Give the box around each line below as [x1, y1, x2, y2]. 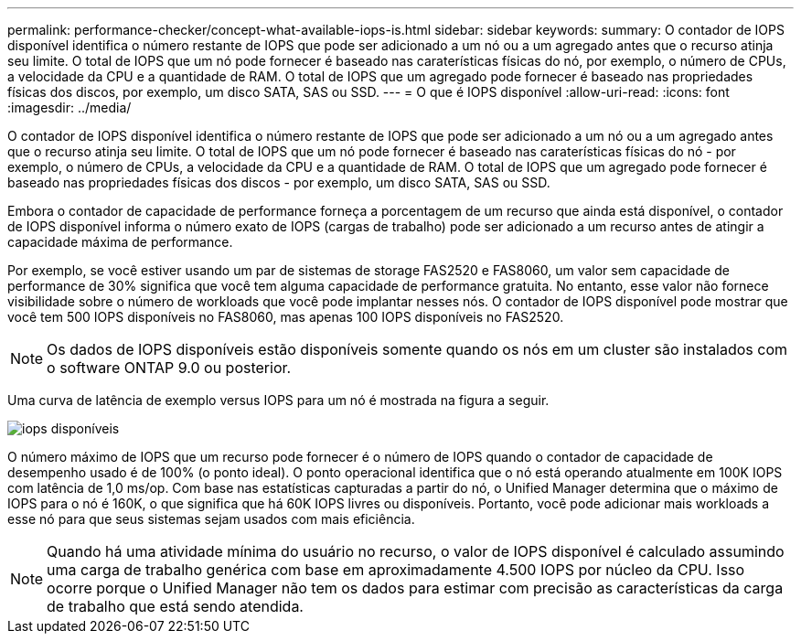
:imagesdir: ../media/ [7, 100, 132, 115]
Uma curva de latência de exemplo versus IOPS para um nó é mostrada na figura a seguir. [7, 392, 550, 408]
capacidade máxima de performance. [7, 234, 233, 250]
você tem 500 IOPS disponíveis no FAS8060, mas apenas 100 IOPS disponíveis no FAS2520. [7, 309, 564, 325]
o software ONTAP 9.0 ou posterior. [47, 358, 292, 377]
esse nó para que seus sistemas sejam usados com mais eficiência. [7, 511, 415, 527]
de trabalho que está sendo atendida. [47, 597, 304, 615]
